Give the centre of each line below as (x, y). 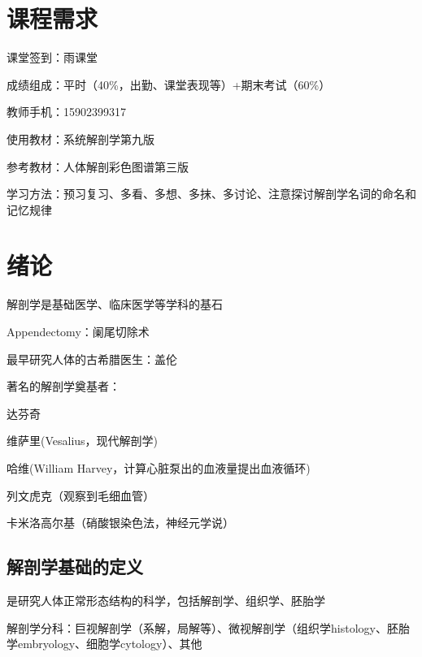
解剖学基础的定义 (75, 566)
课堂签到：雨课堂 (52, 57)
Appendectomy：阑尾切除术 (78, 331)
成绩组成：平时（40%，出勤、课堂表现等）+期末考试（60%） (169, 84)
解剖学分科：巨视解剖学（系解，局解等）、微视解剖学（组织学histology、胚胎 (208, 627)
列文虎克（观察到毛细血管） (80, 495)
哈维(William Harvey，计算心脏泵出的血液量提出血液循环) (159, 467)
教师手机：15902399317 (66, 112)
